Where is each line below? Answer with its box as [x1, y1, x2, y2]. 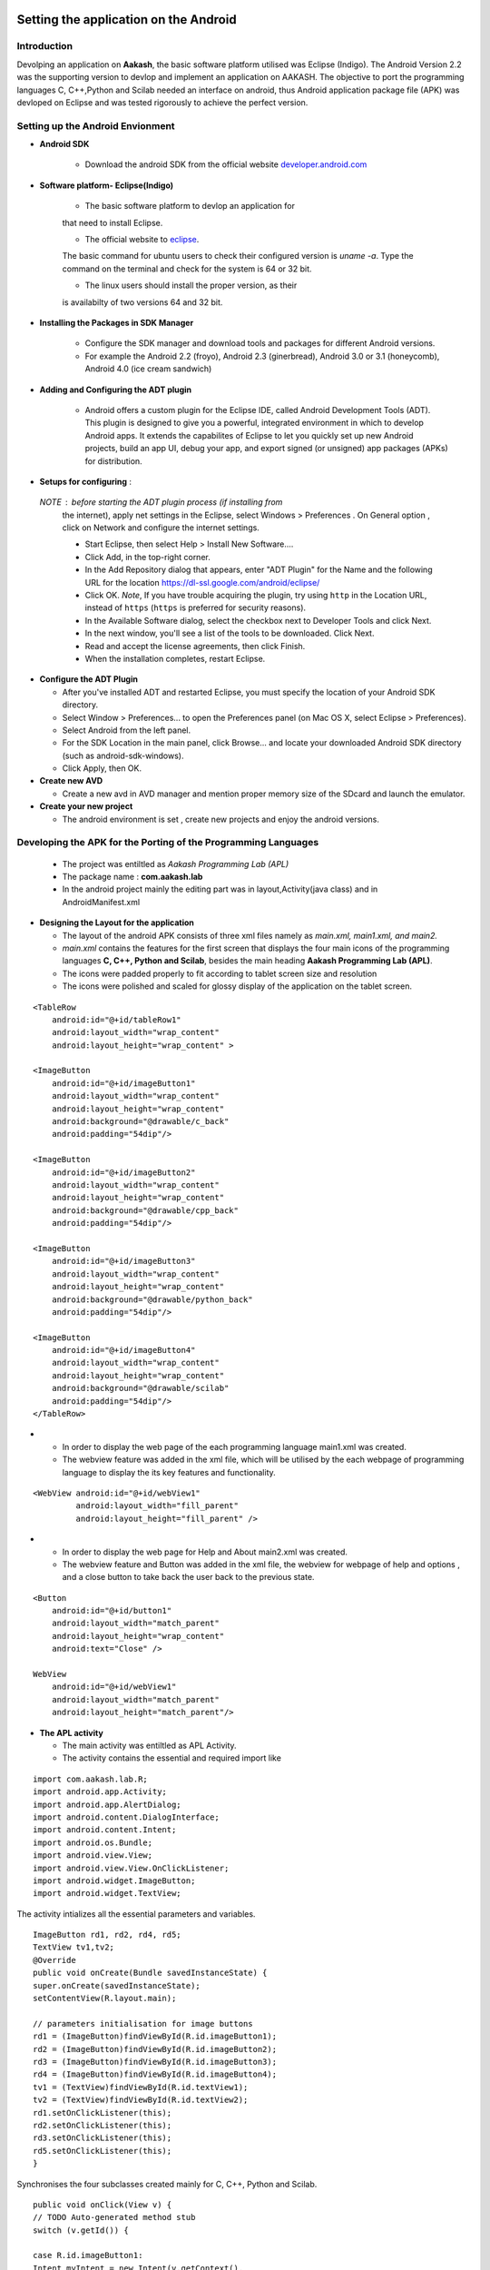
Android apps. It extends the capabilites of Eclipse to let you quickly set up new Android [84, 429, 414, 440]
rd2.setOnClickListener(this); [33, 2120, 172, 2130]
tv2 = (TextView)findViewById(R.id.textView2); [33, 2095, 249, 2106]
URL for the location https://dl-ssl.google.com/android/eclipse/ [84, 577, 320, 587]
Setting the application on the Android [16, 12, 237, 27]
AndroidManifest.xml [62, 896, 141, 907]
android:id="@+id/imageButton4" [51, 1345, 196, 1356]
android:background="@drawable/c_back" [51, 1117, 230, 1127]
